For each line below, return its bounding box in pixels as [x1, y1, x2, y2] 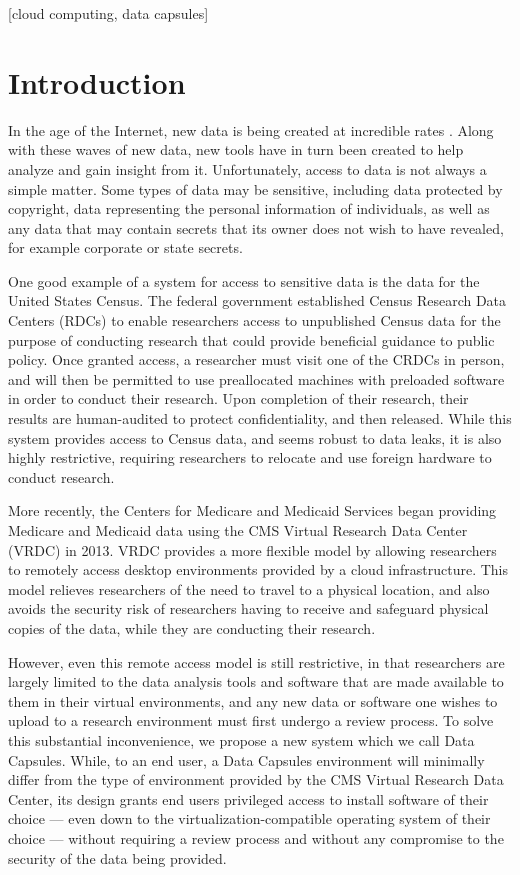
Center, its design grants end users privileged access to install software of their [8, 788, 489, 809]
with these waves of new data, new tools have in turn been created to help [8, 139, 464, 160]
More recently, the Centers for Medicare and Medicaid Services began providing [8, 500, 497, 521]
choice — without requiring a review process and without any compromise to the [8, 827, 504, 848]
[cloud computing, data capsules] [8, 3, 209, 23]
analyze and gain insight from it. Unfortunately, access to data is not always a [8, 158, 487, 179]
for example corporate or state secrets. [8, 237, 243, 258]
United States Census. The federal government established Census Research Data [8, 290, 507, 311]
